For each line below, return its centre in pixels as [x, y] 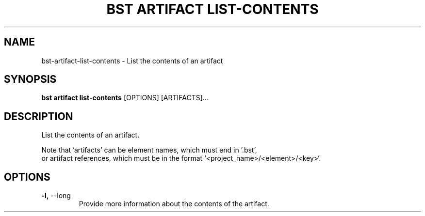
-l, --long [56, 196]
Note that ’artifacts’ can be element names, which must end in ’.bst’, [149, 150]
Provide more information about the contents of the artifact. [174, 204]
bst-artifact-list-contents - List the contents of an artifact [132, 61]
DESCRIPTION [39, 116]
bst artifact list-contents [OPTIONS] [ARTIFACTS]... [125, 98]
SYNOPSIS [30, 79]
